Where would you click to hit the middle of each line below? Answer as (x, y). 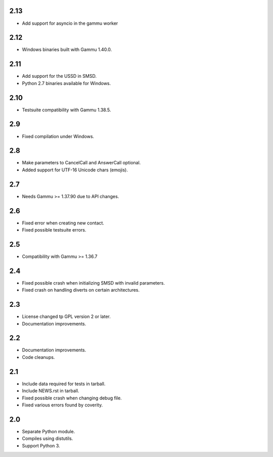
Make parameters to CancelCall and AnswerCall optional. (81, 163)
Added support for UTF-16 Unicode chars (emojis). (75, 170)
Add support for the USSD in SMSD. (59, 76)
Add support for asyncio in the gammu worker (70, 23)
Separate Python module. (49, 431)
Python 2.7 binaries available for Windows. (66, 83)
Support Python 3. (41, 445)
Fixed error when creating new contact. (63, 223)
